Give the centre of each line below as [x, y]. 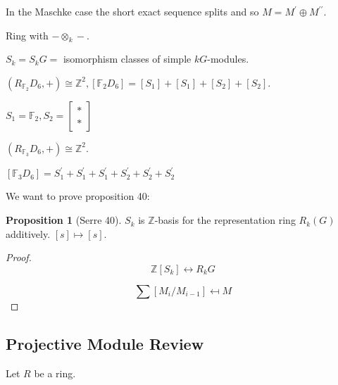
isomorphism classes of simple [127, 59]
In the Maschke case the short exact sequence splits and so [132, 11]
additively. [28, 233]
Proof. [19, 257]
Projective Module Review [105, 343]
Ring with [27, 35]
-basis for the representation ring [225, 220]
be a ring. [55, 373]
